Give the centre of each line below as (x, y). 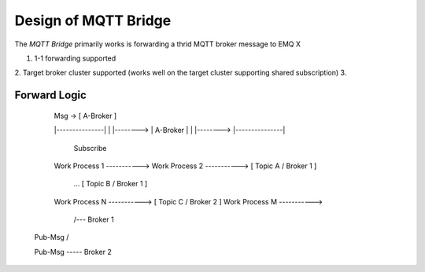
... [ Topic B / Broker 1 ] (111, 184)
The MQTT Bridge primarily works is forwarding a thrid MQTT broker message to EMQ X (158, 44)
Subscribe (90, 148)
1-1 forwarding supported (75, 58)
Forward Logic (50, 96)
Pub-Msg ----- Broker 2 (73, 252)
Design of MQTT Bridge (93, 20)
